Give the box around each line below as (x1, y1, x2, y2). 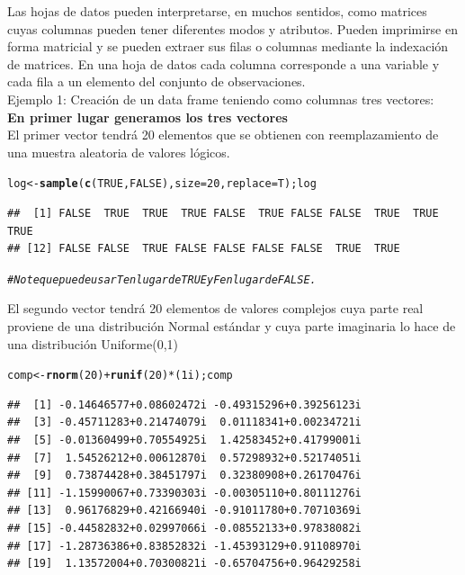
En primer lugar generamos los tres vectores (7, 107, 288, 126)
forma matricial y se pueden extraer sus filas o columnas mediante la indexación (7, 37, 449, 56)
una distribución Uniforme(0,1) (7, 334, 178, 353)
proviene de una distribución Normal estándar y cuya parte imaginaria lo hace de (7, 317, 456, 336)
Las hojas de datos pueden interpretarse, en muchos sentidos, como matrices (7, 2, 427, 20)
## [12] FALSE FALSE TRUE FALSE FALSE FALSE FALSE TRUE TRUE (7, 242, 400, 256)
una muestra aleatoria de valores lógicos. (7, 142, 230, 161)
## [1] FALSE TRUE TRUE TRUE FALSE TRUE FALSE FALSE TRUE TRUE (7, 207, 439, 220)
